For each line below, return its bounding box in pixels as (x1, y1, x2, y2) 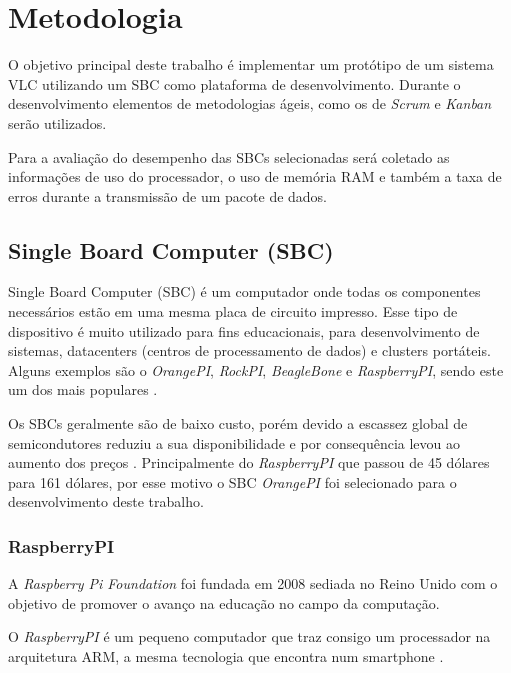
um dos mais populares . (8, 379, 158, 400)
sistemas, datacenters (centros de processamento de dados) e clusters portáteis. (8, 340, 491, 361)
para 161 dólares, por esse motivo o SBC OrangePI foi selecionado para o (8, 471, 457, 492)
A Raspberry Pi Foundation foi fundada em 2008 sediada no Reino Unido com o (8, 573, 498, 594)
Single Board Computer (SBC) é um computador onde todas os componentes (8, 281, 481, 302)
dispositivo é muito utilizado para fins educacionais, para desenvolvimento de (8, 320, 480, 341)
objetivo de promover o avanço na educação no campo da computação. (8, 592, 440, 613)
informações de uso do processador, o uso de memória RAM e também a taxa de (8, 166, 502, 187)
